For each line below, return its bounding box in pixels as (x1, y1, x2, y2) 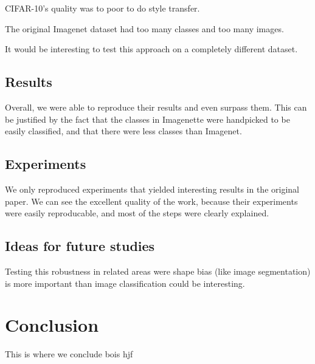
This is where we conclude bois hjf (5, 348, 133, 360)
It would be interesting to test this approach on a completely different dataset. (5, 43, 298, 55)
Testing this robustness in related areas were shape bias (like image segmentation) (5, 264, 311, 277)
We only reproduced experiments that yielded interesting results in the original (5, 182, 299, 195)
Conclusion (5, 312, 99, 337)
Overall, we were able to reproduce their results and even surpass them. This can (5, 100, 307, 113)
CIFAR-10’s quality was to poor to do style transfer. (5, 2, 200, 14)
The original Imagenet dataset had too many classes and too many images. (5, 22, 284, 35)
